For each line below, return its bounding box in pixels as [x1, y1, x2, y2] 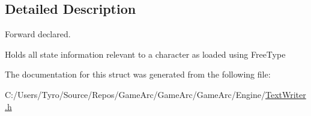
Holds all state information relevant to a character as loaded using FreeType [5, 47, 286, 60]
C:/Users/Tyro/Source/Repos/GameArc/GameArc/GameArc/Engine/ [5, 88, 265, 100]
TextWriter [265, 88, 306, 100]
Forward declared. [5, 28, 71, 40]
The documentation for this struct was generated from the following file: [5, 68, 271, 81]
